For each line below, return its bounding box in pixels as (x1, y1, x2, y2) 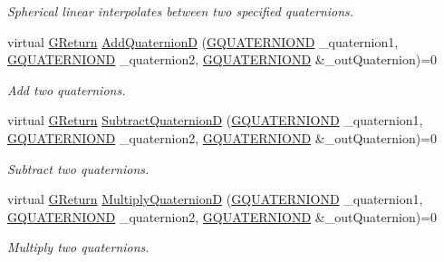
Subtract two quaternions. (7, 159, 150, 178)
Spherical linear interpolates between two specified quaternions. (7, 2, 354, 20)
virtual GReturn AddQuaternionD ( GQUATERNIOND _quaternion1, (7, 32, 399, 51)
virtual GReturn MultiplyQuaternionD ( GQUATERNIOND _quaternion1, (7, 189, 423, 209)
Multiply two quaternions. (7, 238, 150, 257)
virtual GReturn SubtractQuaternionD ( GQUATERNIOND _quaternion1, (7, 111, 423, 130)
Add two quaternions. (7, 80, 126, 99)
